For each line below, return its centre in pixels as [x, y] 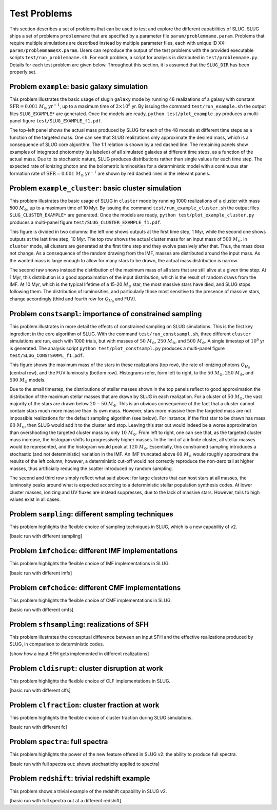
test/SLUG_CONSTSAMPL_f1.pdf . [47, 355]
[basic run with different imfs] [41, 573]
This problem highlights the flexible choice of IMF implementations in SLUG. [90, 564]
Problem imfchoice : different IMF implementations [94, 551]
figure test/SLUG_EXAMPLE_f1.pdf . [62, 120]
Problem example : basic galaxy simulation [79, 87]
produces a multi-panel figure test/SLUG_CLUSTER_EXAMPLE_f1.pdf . [85, 222]
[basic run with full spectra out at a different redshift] [65, 800]
